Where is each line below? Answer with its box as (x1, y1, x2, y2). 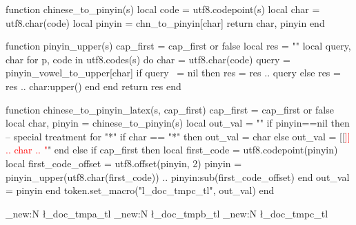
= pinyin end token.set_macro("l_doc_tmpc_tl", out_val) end (6, 183, 275, 197)
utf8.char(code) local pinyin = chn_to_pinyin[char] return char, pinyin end (6, 15, 325, 30)
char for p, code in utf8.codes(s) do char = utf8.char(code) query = (6, 52, 290, 66)
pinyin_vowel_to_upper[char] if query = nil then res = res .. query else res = (6, 65, 341, 80)
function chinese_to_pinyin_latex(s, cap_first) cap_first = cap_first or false (6, 102, 334, 116)
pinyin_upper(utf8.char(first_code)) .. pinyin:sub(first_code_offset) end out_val (6, 169, 350, 184)
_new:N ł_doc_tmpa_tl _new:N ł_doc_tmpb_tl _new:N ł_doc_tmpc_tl (6, 206, 328, 220)
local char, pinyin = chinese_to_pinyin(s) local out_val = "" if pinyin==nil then (6, 116, 350, 130)
